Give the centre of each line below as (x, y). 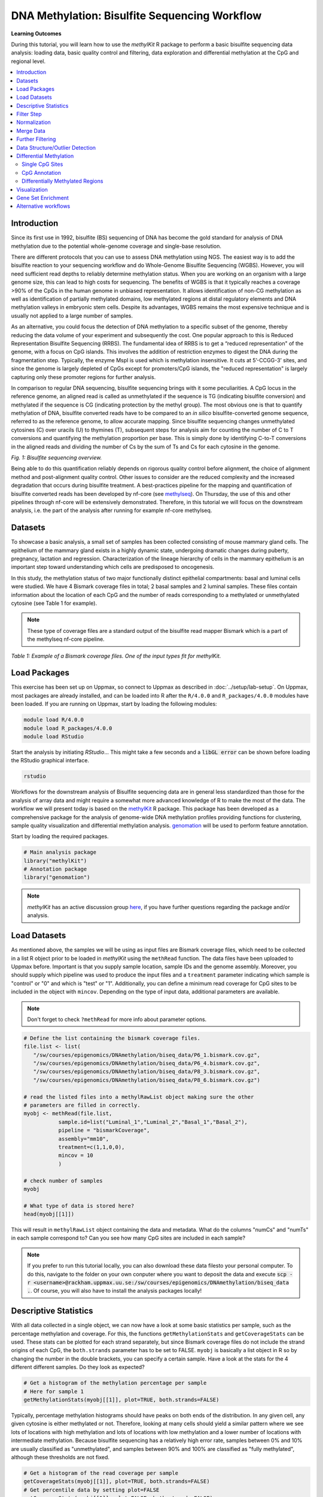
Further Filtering (36, 139)
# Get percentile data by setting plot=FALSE (92, 1490)
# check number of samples (63, 1181)
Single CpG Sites (42, 164)
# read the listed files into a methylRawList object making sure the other (139, 1097)
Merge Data (31, 131)
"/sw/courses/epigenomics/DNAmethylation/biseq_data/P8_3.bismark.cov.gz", (147, 1072)
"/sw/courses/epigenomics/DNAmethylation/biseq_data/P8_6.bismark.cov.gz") (147, 1080)
